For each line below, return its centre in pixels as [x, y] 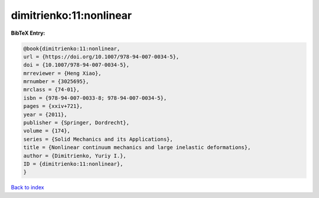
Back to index [27, 187]
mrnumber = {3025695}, [56, 82]
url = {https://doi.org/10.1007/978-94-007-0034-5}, [101, 57]
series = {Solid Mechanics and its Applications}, [98, 139]
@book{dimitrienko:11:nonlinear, [72, 48]
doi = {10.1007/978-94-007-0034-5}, [77, 65]
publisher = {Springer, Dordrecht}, [77, 123]
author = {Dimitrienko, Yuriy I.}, [75, 156]
